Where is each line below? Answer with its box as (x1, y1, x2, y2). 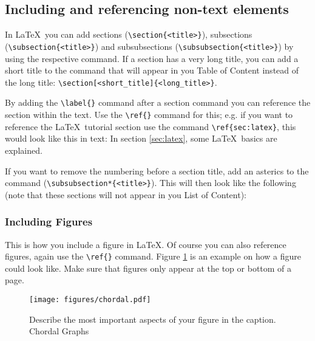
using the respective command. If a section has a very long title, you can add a (5, 52, 299, 64)
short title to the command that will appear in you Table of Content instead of (5, 64, 299, 77)
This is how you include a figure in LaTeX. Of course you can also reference (5, 238, 286, 250)
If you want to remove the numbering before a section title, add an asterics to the (5, 164, 309, 177)
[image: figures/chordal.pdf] (29, 295, 151, 305)
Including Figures (5, 214, 93, 229)
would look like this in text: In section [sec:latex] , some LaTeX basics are (5, 132, 277, 145)
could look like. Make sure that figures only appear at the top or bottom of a (5, 261, 292, 274)
